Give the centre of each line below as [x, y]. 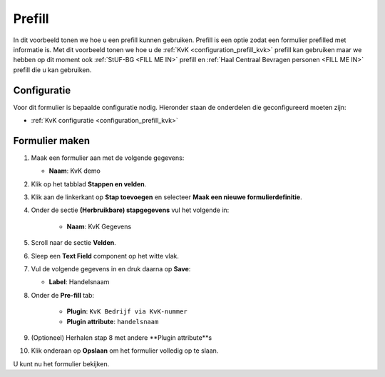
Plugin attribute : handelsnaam [113, 321]
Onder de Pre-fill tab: [63, 295]
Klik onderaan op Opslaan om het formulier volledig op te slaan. [125, 351]
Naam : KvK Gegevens [99, 226]
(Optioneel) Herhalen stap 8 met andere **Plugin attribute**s [122, 338]
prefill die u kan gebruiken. [52, 70]
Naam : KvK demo [75, 171]
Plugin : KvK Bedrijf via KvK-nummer [127, 311]
